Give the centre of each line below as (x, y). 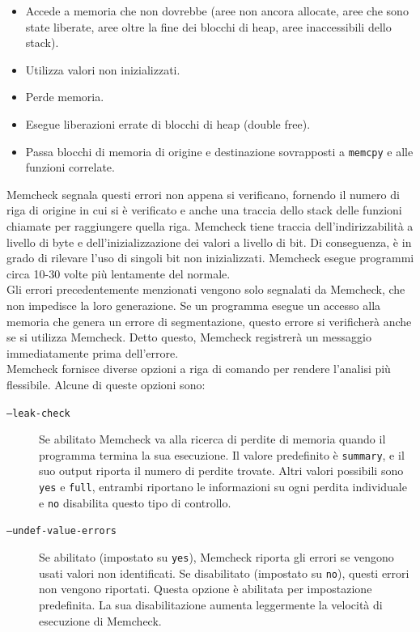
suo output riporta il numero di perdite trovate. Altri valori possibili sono (221, 471)
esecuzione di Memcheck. (100, 620)
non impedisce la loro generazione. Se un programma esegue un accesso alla (194, 305)
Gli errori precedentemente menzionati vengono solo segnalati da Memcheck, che (206, 289)
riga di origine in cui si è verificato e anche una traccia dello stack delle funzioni (204, 210)
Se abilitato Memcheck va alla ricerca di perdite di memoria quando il (212, 439)
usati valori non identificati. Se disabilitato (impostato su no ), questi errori (224, 573)
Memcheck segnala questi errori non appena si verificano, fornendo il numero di (203, 194)
